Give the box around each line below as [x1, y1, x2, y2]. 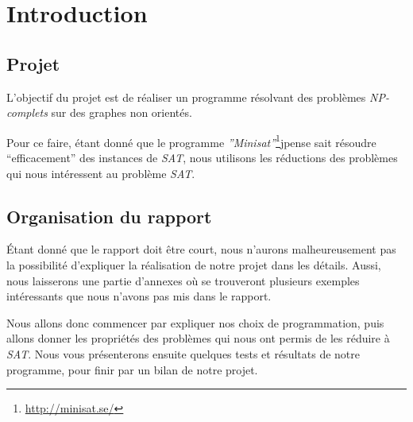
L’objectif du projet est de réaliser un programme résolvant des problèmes [6, 88, 366, 105]
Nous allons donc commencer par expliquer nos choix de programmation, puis [6, 314, 384, 331]
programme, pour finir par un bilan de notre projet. [6, 361, 258, 377]
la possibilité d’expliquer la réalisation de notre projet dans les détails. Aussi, [6, 257, 381, 273]
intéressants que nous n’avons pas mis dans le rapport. [6, 288, 272, 304]
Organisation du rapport [6, 203, 212, 228]
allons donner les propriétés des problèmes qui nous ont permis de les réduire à [6, 330, 390, 347]
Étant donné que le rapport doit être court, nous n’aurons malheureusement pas [6, 241, 396, 257]
